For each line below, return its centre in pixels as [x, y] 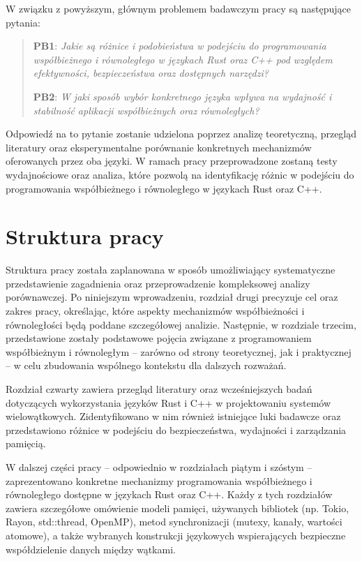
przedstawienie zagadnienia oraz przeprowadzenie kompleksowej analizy [158, 283]
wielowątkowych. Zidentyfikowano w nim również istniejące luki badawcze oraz [173, 416]
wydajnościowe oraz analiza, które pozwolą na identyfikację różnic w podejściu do [180, 174]
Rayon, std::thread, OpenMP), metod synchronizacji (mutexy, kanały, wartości [174, 522]
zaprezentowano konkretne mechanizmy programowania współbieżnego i [159, 480]
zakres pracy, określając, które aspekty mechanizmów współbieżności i [155, 311]
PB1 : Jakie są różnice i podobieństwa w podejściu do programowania [180, 46]
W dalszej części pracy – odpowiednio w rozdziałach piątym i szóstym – [159, 466]
